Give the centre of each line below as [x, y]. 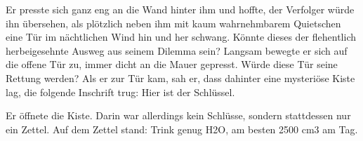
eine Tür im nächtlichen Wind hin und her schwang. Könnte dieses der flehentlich [181, 37]
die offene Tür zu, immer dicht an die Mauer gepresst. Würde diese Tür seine [172, 64]
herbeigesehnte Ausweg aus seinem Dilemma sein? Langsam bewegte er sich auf [177, 50]
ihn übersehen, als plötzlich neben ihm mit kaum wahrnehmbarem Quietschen [173, 23]
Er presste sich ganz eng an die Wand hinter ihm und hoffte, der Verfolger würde [180, 9]
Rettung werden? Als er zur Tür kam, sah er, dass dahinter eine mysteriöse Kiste [180, 78]
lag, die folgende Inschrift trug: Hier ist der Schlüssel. [120, 92]
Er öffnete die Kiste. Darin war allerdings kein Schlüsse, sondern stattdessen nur [178, 115]
